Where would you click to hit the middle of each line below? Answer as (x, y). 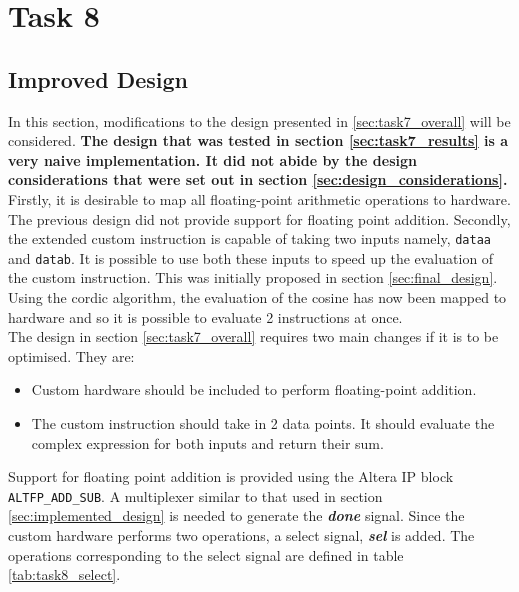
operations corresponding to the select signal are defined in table (206, 554)
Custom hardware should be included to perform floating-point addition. (254, 389)
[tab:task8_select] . (64, 574)
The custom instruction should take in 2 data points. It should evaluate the (263, 423)
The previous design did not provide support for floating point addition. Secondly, (259, 218)
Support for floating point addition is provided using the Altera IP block (231, 476)
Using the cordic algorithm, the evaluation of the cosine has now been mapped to (257, 297)
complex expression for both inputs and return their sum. (207, 442)
